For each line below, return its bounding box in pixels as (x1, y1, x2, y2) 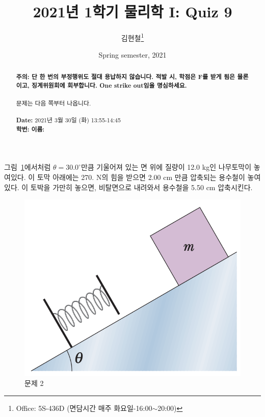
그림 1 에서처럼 (4, 162, 51, 172)
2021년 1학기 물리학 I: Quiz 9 (33, 1, 232, 22)
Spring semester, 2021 (98, 49, 167, 60)
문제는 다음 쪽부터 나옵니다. (16, 98, 91, 107)
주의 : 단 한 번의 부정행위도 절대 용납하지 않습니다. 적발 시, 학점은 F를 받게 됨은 (16, 72, 235, 81)
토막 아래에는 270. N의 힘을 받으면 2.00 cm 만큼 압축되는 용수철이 (37, 171, 245, 182)
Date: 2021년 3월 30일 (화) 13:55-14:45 (16, 116, 121, 125)
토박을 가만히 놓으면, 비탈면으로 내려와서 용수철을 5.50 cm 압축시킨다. (30, 181, 253, 192)
